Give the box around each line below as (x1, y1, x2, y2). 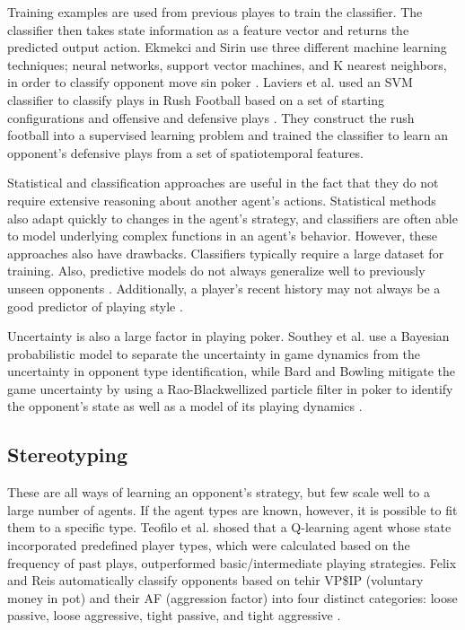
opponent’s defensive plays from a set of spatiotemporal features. (7, 143, 364, 162)
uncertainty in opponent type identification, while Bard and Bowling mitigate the (7, 362, 456, 381)
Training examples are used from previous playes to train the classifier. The (7, 3, 423, 21)
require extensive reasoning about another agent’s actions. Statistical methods (7, 190, 436, 209)
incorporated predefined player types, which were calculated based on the (7, 536, 410, 555)
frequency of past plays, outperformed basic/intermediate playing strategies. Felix (7, 553, 457, 572)
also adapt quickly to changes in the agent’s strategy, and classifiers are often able (7, 208, 458, 227)
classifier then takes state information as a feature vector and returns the (7, 20, 409, 39)
